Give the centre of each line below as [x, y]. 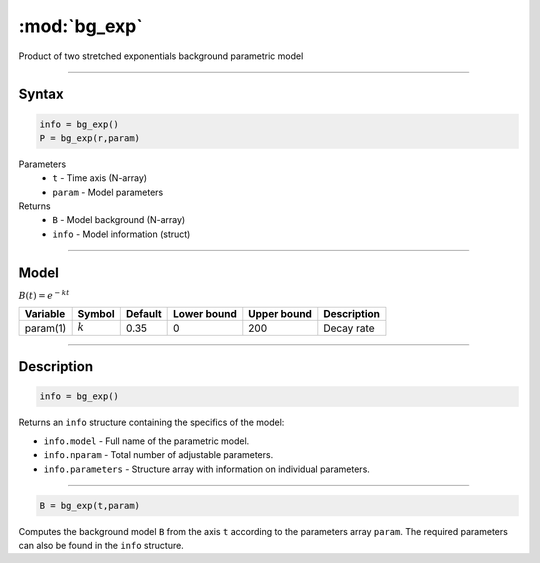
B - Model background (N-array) [119, 220]
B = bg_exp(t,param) [89, 505]
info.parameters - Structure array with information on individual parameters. [206, 469]
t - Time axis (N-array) [100, 178]
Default [143, 314]
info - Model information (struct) [121, 234]
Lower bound [205, 314]
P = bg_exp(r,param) [89, 138]
